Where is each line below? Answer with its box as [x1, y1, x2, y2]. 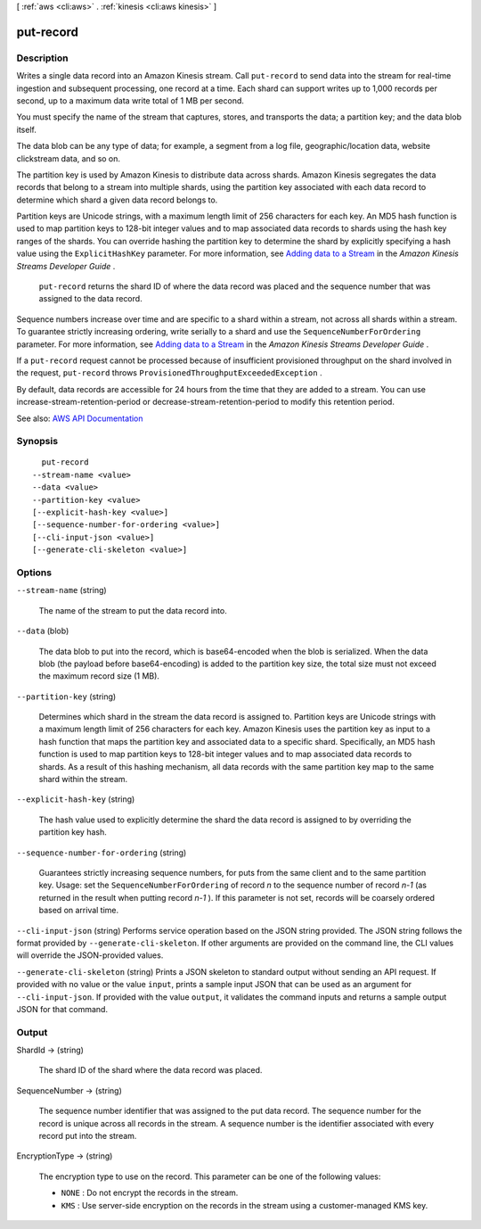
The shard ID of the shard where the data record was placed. [38, 1065, 263, 1076]
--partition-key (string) [16, 691, 117, 702]
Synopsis [16, 435, 58, 448]
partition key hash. [38, 827, 107, 837]
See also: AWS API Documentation [16, 413, 143, 424]
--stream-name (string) [16, 585, 107, 596]
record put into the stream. [38, 1131, 137, 1141]
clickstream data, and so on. [16, 153, 120, 164]
